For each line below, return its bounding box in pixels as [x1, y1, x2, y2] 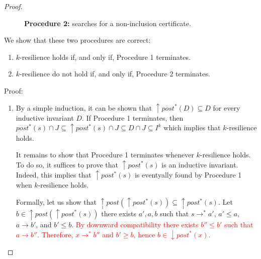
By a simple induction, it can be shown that [16, 102, 152, 113]
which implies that [163, 122, 221, 133]
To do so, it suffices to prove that [16, 159, 119, 169]
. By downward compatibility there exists [71, 219, 199, 230]
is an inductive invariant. [161, 159, 238, 169]
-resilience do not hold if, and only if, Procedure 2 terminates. [20, 68, 210, 79]
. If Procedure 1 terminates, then [81, 112, 184, 123]
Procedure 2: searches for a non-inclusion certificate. [24, 18, 191, 28]
